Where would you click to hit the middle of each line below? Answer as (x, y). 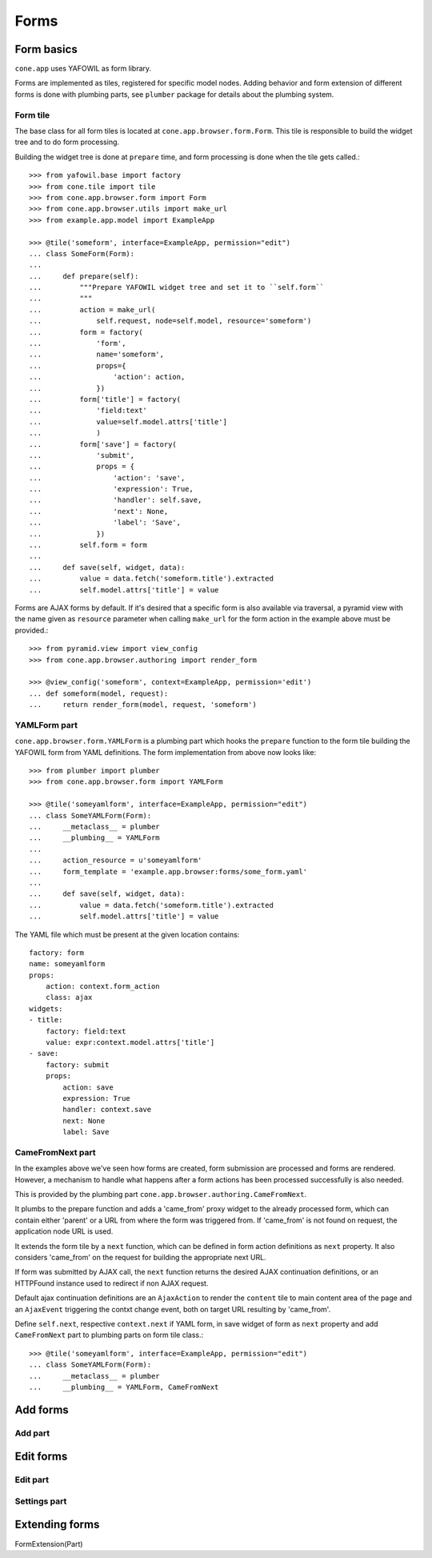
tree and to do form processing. (67, 142)
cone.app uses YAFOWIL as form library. (83, 69)
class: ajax (69, 998)
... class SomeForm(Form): (82, 253)
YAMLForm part (46, 725)
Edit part (32, 1480)
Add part (32, 1433)
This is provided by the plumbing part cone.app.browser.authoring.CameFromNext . (161, 1195)
